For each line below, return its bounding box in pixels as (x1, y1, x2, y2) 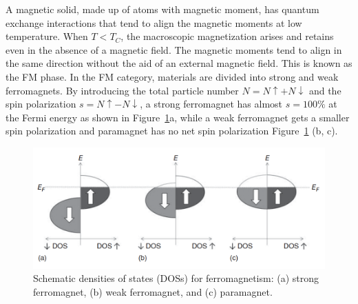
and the (308, 83, 341, 97)
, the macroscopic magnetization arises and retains (120, 29, 334, 43)
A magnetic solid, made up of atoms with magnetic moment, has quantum (6, 2, 319, 16)
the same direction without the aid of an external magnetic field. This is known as (6, 56, 352, 70)
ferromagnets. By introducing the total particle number (6, 83, 239, 97)
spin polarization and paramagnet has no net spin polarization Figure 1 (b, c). (6, 123, 338, 138)
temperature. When (6, 29, 88, 43)
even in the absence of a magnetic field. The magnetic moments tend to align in (6, 42, 342, 57)
